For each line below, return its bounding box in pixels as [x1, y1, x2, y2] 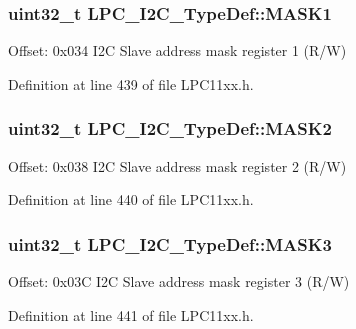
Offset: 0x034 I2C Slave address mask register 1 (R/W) [8, 40, 347, 61]
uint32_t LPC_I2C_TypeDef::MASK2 [8, 116, 332, 141]
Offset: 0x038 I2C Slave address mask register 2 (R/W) [8, 155, 347, 176]
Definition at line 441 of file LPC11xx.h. [8, 304, 254, 325]
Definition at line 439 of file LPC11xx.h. [8, 73, 254, 94]
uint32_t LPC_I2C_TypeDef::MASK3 [8, 231, 332, 256]
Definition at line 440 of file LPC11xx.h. [8, 189, 254, 210]
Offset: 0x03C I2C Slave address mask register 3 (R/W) [8, 271, 350, 292]
